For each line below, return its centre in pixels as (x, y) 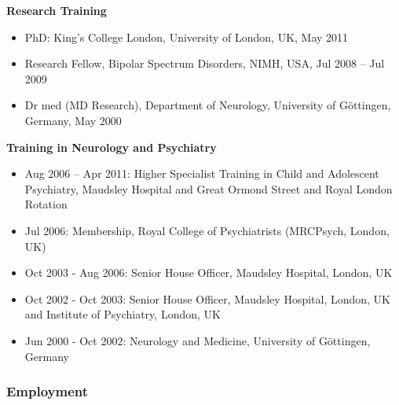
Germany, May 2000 (73, 120)
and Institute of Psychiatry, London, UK (123, 314)
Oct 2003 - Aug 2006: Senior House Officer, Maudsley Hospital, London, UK (209, 272)
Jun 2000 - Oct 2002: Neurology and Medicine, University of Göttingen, (198, 340)
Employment (48, 391)
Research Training (57, 10)
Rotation (46, 204)
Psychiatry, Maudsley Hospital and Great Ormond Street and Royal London (209, 188)
